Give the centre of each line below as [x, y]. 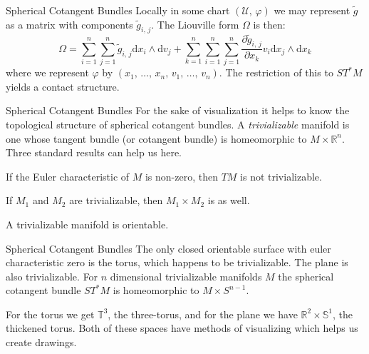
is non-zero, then [181, 176]
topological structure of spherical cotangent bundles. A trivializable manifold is [178, 124]
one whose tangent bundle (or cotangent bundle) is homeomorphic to [156, 138]
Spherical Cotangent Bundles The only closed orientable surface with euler [168, 248]
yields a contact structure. [63, 86]
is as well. [229, 200]
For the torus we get [50, 314]
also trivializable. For [52, 276]
